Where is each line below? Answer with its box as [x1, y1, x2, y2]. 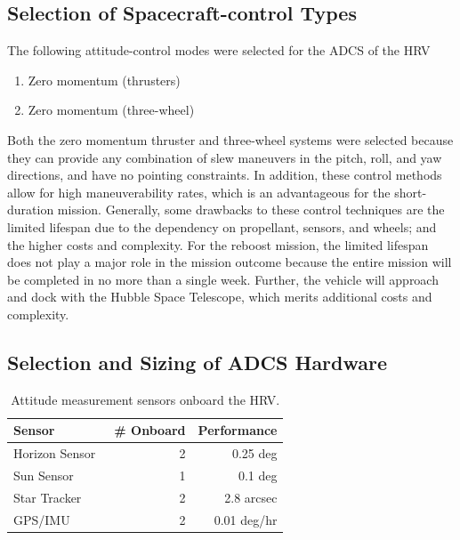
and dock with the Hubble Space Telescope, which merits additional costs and [7, 287, 432, 306]
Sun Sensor [13, 466, 74, 484]
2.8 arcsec [224, 488, 278, 506]
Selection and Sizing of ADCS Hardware [7, 348, 388, 375]
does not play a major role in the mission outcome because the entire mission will [7, 253, 452, 271]
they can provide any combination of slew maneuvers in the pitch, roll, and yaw [7, 148, 442, 166]
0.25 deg [231, 444, 278, 463]
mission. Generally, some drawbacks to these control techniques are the [57, 200, 445, 219]
